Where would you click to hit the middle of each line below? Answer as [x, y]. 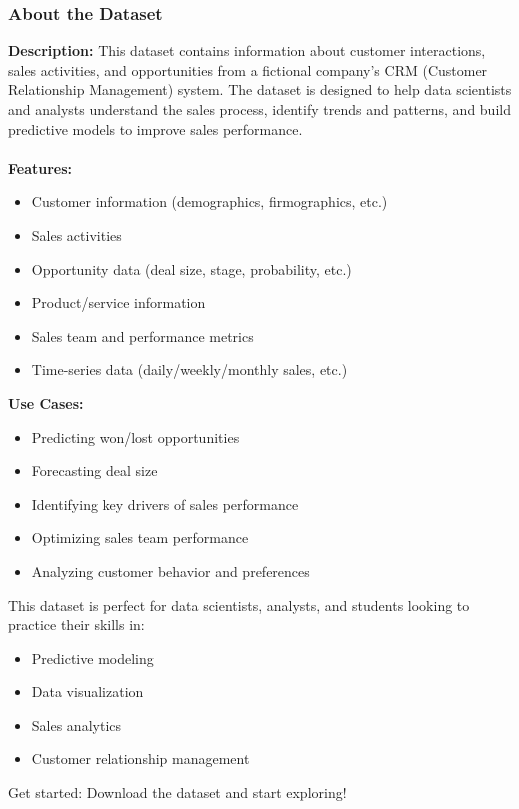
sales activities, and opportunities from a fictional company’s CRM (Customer [248, 69]
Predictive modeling [92, 657]
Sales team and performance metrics [142, 335]
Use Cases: [46, 402]
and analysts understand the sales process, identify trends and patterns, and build [259, 109]
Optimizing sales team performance [140, 537]
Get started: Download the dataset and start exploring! [177, 792]
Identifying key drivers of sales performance [165, 503]
